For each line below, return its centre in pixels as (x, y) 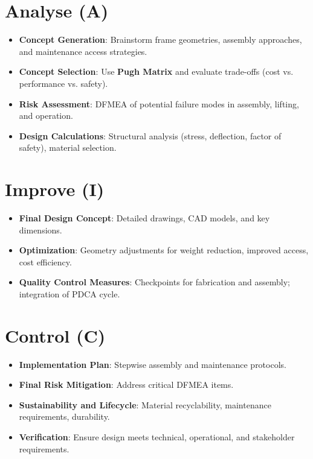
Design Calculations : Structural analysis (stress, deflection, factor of (150, 135)
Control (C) (55, 335)
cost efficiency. (45, 261)
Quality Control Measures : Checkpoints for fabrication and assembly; (154, 282)
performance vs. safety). (63, 83)
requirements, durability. (64, 416)
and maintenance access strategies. (83, 51)
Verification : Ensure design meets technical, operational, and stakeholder (157, 437)
